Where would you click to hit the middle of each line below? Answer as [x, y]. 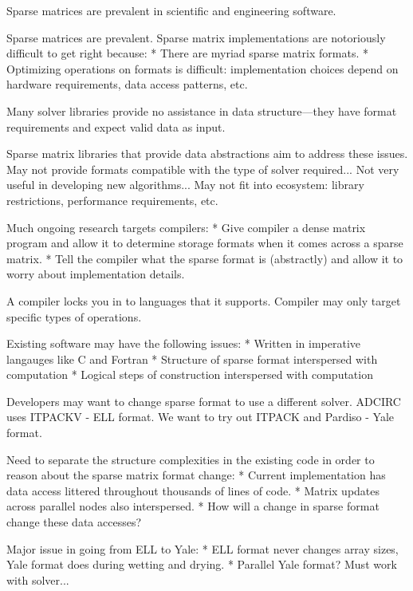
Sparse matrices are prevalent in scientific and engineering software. [171, 10]
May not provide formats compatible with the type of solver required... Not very [203, 169]
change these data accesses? [74, 522]
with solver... [38, 579]
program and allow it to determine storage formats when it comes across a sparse [205, 243]
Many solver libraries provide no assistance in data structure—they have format [202, 110]
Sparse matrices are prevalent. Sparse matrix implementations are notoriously [196, 37]
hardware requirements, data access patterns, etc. [127, 84]
